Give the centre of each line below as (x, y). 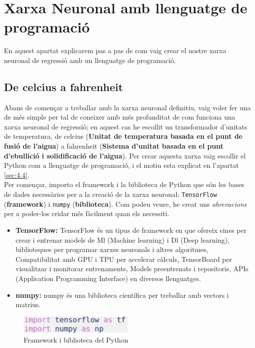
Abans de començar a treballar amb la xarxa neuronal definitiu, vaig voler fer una (127, 107)
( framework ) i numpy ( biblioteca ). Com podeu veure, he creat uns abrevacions (125, 204)
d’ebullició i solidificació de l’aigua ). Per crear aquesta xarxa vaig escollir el (125, 155)
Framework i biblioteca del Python (76, 339)
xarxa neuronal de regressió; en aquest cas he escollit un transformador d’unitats (126, 126)
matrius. (28, 304)
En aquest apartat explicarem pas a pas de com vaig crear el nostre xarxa (115, 50)
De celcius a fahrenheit (64, 86)
